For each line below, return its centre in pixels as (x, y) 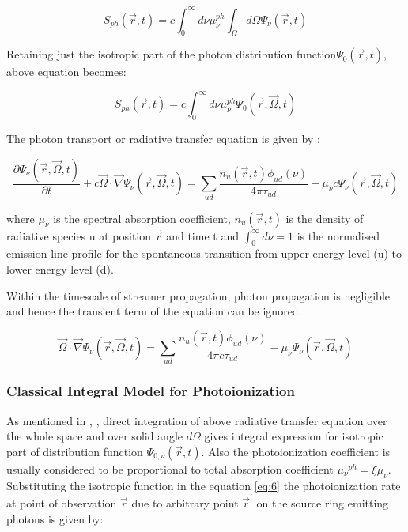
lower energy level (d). (60, 268)
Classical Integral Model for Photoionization (151, 391)
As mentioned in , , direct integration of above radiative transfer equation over (197, 420)
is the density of (325, 218)
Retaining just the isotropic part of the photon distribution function (172, 54)
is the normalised (338, 235)
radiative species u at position (79, 235)
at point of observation (62, 503)
